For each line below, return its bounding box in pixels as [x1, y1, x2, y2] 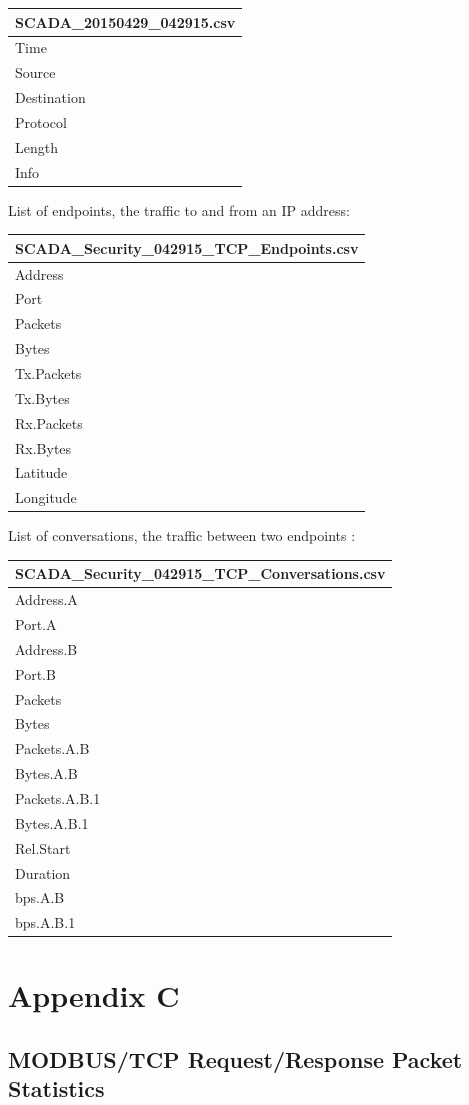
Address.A [15, 589, 78, 610]
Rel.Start [15, 837, 71, 858]
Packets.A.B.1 [15, 787, 101, 808]
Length [15, 136, 58, 157]
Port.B [15, 663, 56, 684]
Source [15, 62, 56, 83]
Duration [15, 862, 71, 883]
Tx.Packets [15, 362, 82, 383]
